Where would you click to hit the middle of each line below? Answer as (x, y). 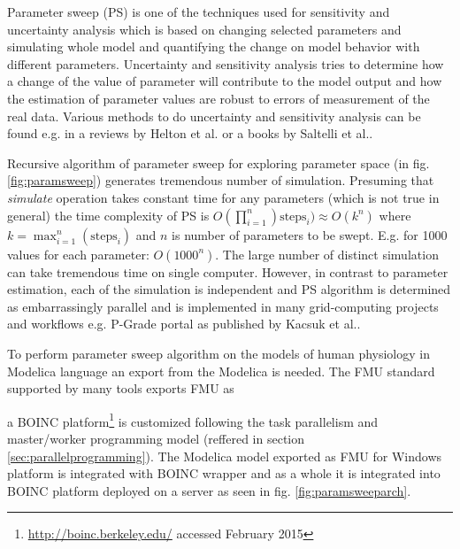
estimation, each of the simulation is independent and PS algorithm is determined (229, 289)
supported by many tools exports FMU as (121, 388)
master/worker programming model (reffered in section (156, 438)
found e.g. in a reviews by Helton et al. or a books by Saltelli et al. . (190, 133)
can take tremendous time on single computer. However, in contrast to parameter (228, 271)
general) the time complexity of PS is (108, 215)
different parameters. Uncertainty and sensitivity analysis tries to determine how (226, 63)
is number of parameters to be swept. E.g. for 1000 (310, 234)
